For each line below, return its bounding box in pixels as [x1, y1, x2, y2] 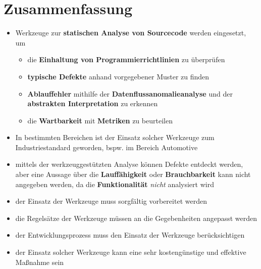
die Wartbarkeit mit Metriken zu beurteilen [27, 115, 173, 125]
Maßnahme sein [15, 256, 64, 267]
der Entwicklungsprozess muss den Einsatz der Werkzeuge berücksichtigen [15, 230, 245, 240]
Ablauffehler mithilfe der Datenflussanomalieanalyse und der [27, 88, 233, 99]
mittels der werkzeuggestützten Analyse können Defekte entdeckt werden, [15, 159, 243, 169]
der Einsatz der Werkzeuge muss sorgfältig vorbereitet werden [15, 196, 207, 206]
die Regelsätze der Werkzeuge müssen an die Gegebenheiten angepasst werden [15, 212, 257, 223]
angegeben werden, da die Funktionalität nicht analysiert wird [15, 178, 214, 189]
